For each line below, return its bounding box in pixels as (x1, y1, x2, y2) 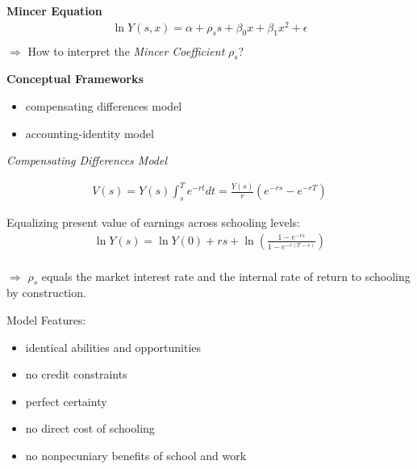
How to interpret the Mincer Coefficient (27, 42, 225, 59)
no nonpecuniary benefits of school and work (25, 447, 247, 464)
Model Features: (6, 312, 86, 329)
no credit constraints (25, 366, 127, 383)
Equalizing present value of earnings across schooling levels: (6, 214, 300, 231)
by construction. (6, 284, 86, 301)
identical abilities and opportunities (25, 338, 202, 355)
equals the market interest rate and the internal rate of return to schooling (41, 267, 411, 284)
